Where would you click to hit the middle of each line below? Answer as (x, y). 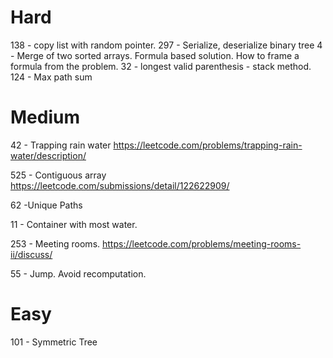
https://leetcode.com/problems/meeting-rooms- (202, 243)
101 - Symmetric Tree (54, 342)
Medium (45, 117)
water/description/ (48, 155)
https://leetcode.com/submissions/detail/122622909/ (120, 185)
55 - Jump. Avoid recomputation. (78, 273)
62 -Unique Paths (46, 205)
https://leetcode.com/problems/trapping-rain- (208, 145)
